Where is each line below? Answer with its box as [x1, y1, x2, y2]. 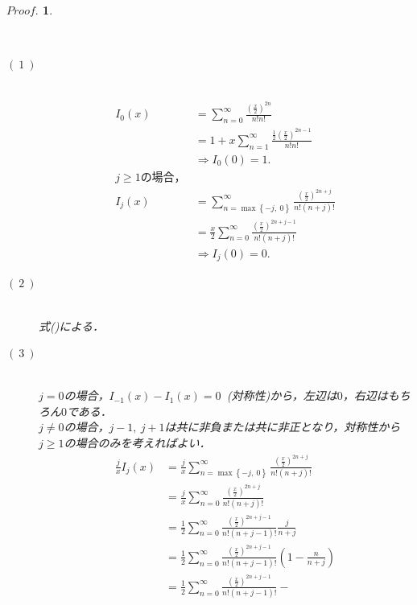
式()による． [39, 317, 105, 334]
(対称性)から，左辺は [226, 387, 337, 404]
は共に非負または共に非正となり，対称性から [164, 418, 401, 435]
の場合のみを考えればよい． [64, 434, 211, 451]
